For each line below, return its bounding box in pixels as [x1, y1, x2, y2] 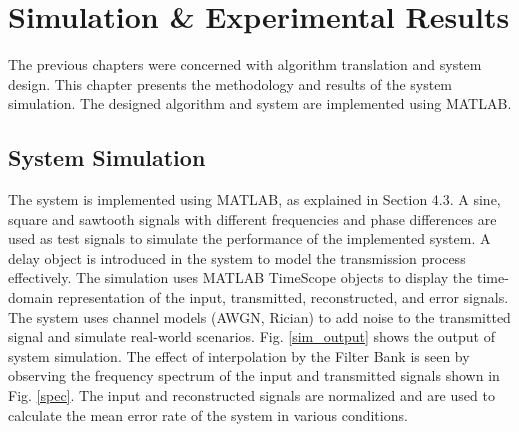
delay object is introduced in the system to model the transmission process [8, 247, 466, 268]
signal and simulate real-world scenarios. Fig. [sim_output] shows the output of [8, 326, 495, 347]
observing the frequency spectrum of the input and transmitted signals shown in [8, 365, 500, 386]
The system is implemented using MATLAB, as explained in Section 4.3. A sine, [8, 189, 501, 210]
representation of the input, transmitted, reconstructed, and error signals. [57, 287, 509, 308]
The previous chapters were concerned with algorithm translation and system [8, 54, 482, 75]
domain [8, 287, 54, 308]
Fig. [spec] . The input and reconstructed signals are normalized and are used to [8, 385, 495, 406]
